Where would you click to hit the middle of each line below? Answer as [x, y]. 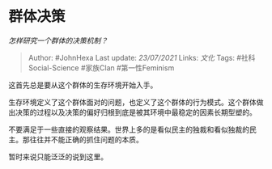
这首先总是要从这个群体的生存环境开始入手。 [83, 85]
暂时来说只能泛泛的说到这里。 [58, 156]
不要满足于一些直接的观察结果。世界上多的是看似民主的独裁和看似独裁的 [129, 129]
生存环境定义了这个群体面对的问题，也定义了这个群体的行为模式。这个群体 [132, 102]
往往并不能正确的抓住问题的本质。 [86, 139]
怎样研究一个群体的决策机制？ [58, 40]
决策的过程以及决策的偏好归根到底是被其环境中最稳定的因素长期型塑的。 [136, 112]
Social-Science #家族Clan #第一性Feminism [101, 68]
